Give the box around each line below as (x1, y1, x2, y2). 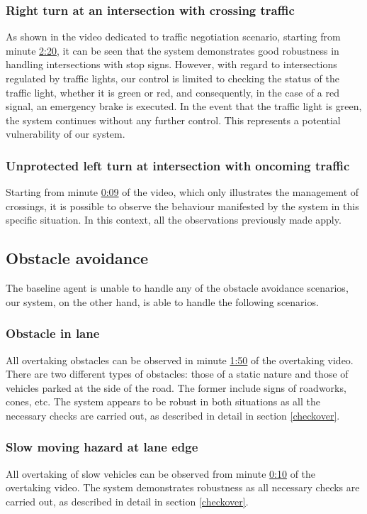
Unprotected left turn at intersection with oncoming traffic (6, 156, 350, 174)
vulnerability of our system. (6, 126, 125, 141)
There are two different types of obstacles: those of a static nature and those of (6, 366, 349, 381)
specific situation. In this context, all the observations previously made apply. (6, 212, 341, 227)
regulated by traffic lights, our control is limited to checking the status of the (6, 71, 340, 85)
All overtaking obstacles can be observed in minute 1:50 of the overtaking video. (6, 352, 354, 367)
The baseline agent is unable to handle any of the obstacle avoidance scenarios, (6, 280, 349, 295)
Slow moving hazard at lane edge (6, 438, 198, 456)
